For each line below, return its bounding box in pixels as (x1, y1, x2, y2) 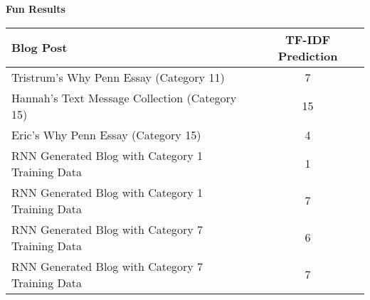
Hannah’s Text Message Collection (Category (11, 89, 237, 106)
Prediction (277, 47, 338, 64)
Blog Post (11, 39, 68, 56)
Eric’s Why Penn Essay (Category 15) (11, 126, 201, 143)
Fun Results (6, 1, 65, 16)
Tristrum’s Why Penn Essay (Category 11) (11, 68, 225, 85)
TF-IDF (285, 31, 331, 48)
